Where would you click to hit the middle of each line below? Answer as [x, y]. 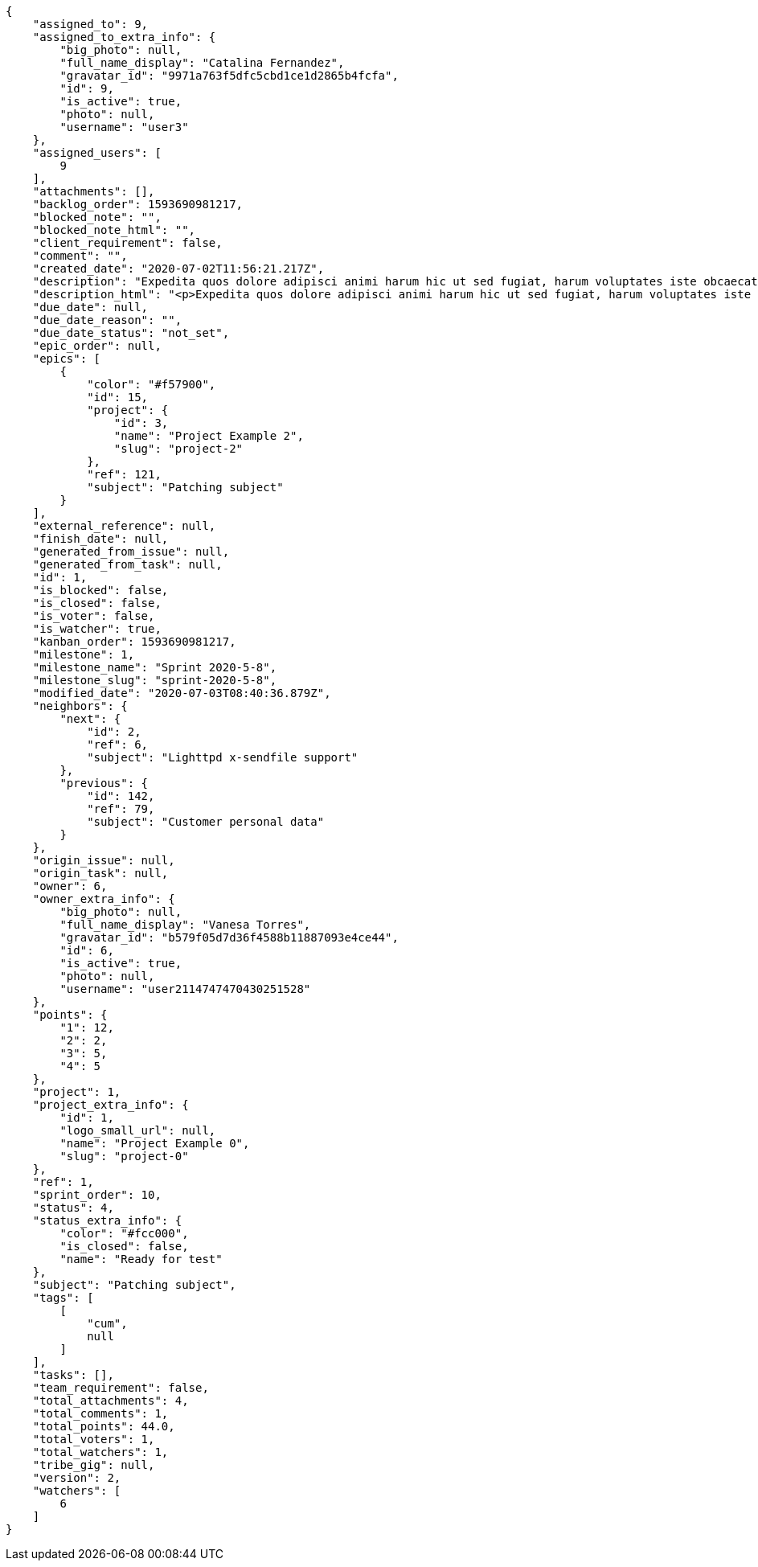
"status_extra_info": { [107, 1220]
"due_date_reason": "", [107, 320]
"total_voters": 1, [94, 1439]
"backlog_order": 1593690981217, [138, 204]
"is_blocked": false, [100, 590]
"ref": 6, [118, 745]
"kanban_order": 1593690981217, [134, 642]
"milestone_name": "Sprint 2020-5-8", [155, 667]
